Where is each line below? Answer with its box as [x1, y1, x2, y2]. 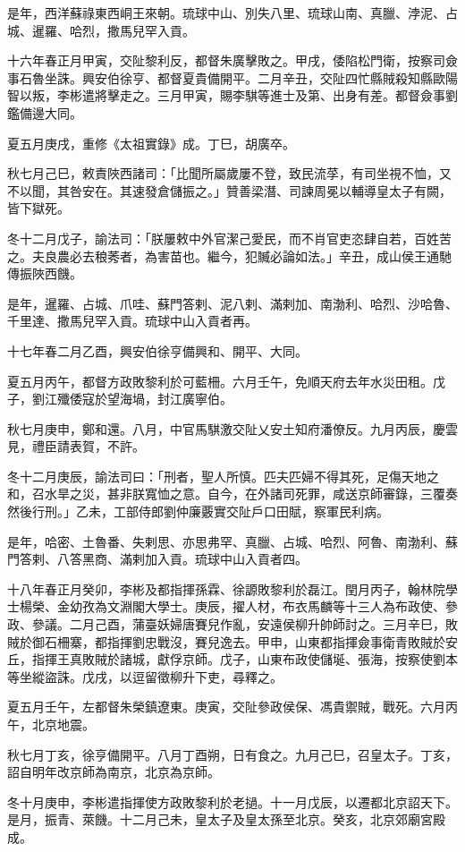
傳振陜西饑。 [7, 264, 82, 283]
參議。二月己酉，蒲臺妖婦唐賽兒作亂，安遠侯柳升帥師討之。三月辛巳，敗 [31, 615, 458, 634]
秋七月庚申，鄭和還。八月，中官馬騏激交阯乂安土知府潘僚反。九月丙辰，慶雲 [7, 419, 458, 438]
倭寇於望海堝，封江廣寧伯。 [69, 389, 232, 408]
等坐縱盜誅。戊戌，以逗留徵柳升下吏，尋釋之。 [7, 667, 283, 686]
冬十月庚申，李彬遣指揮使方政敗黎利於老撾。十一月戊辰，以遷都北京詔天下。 [7, 792, 458, 811]
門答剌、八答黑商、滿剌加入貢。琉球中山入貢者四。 [7, 550, 308, 568]
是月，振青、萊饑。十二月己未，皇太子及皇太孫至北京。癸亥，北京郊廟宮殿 [7, 810, 445, 829]
